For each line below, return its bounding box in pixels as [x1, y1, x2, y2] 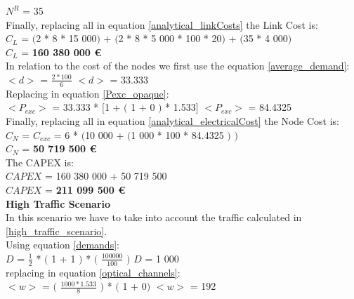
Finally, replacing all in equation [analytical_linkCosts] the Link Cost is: [6, 17, 318, 32]
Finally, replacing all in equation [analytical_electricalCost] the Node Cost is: [6, 113, 339, 128]
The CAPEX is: [6, 154, 74, 169]
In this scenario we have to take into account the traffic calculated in [6, 210, 302, 225]
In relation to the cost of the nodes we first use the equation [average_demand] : [6, 58, 350, 73]
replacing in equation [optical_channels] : [6, 265, 181, 279]
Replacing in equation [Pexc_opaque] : [6, 86, 169, 100]
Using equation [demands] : [6, 237, 119, 252]
